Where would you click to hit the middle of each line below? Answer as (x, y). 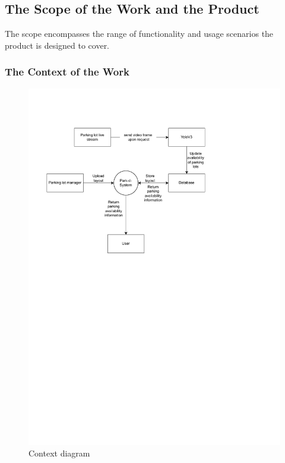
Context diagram (59, 453)
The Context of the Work (67, 72)
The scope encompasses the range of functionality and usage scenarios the (139, 34)
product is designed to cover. (57, 45)
